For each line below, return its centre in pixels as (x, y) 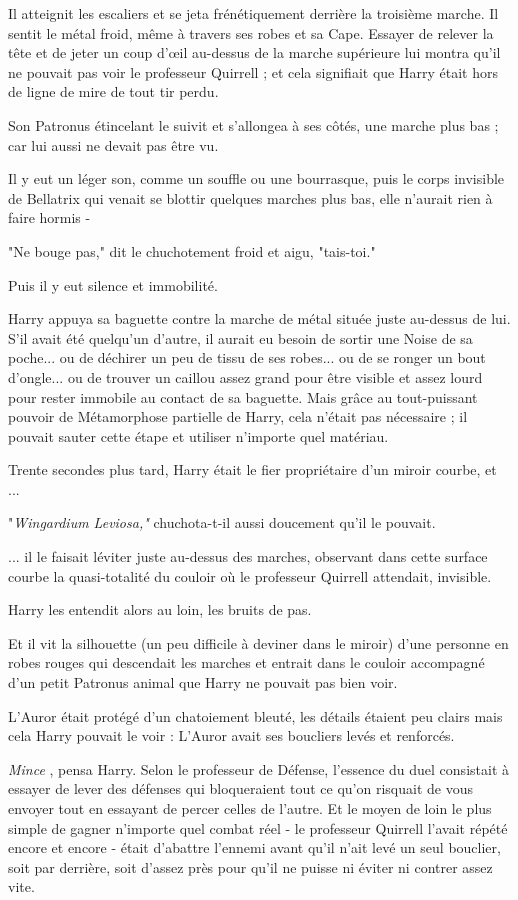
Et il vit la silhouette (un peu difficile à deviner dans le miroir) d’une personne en (258, 642)
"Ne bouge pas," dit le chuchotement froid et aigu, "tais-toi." (192, 250)
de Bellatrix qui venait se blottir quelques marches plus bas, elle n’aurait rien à (250, 197)
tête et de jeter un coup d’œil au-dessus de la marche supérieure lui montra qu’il (254, 52)
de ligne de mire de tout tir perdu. (113, 91)
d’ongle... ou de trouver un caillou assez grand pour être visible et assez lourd (245, 376)
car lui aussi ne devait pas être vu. (113, 144)
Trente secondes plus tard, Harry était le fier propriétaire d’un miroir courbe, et (252, 469)
